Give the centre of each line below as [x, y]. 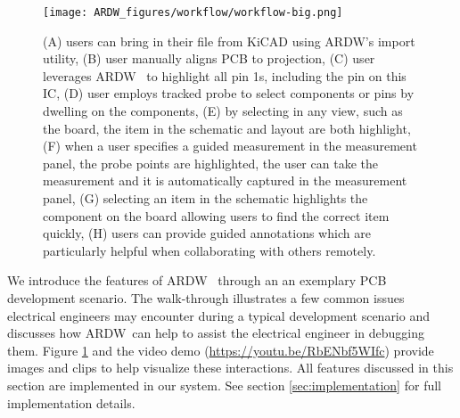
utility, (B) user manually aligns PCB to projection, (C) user [209, 58]
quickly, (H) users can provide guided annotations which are [207, 233]
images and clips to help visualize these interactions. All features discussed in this [230, 368]
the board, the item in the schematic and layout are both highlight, [227, 128]
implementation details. [71, 402]
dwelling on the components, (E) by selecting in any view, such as [223, 111]
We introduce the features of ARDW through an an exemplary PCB [197, 280]
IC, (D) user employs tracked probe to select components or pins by [229, 93]
